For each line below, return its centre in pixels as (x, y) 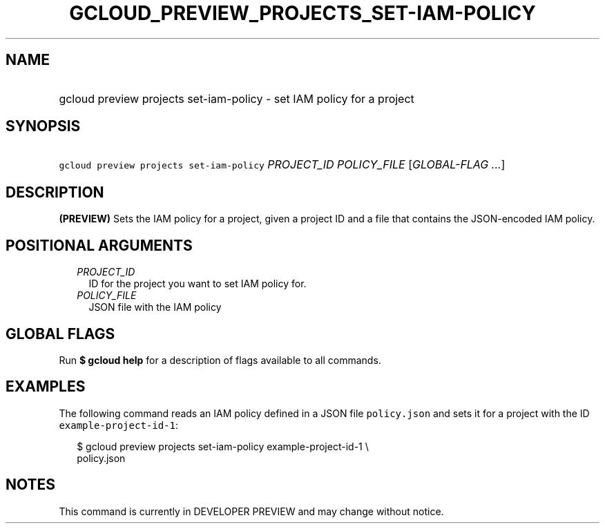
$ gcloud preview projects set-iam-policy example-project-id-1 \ (223, 446)
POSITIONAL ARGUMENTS (99, 245)
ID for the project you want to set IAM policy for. (198, 284)
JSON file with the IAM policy (155, 307)
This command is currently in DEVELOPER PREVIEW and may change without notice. (251, 511)
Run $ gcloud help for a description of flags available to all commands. (220, 360)
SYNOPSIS (43, 126)
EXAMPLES (46, 387)
